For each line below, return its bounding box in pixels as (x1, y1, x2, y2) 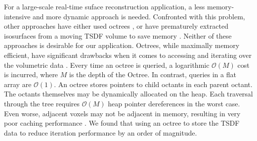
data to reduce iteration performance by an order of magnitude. (4, 127, 197, 138)
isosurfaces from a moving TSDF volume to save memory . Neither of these (4, 30, 232, 41)
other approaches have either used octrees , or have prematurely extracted (4, 21, 228, 31)
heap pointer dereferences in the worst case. (108, 98, 240, 108)
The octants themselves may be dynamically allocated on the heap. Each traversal (4, 89, 253, 99)
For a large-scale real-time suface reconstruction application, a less (4, 1, 205, 11)
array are (4, 79, 32, 89)
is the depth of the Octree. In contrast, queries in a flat (69, 69, 236, 80)
